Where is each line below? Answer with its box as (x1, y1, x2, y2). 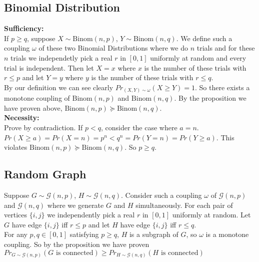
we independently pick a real (47, 209, 135, 220)
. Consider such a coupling (121, 190, 202, 200)
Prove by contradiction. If (4, 122, 83, 133)
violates (4, 142, 27, 152)
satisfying (69, 229, 99, 239)
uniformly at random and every (150, 52, 246, 63)
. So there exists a (194, 82, 250, 92)
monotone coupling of (4, 93, 70, 103)
